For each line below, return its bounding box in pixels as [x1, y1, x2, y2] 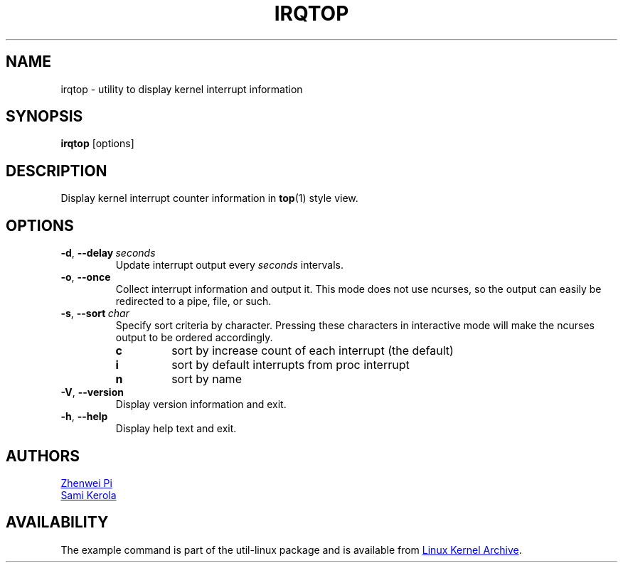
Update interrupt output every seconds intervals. [115, 259, 344, 272]
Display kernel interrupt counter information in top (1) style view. [60, 192, 358, 205]
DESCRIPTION [6, 161, 107, 180]
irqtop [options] [60, 137, 134, 150]
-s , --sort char [60, 307, 129, 320]
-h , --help [60, 410, 108, 423]
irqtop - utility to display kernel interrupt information [60, 82, 303, 95]
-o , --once [60, 271, 111, 284]
